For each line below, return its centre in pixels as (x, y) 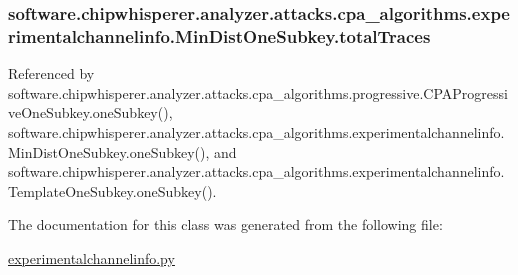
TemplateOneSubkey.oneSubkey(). (112, 190)
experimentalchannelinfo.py (91, 257)
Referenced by (51, 73)
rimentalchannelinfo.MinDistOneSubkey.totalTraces (219, 35)
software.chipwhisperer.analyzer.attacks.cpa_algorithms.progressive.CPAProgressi (258, 92)
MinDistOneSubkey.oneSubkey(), (109, 151)
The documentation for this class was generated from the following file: (225, 224)
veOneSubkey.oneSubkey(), (90, 112)
